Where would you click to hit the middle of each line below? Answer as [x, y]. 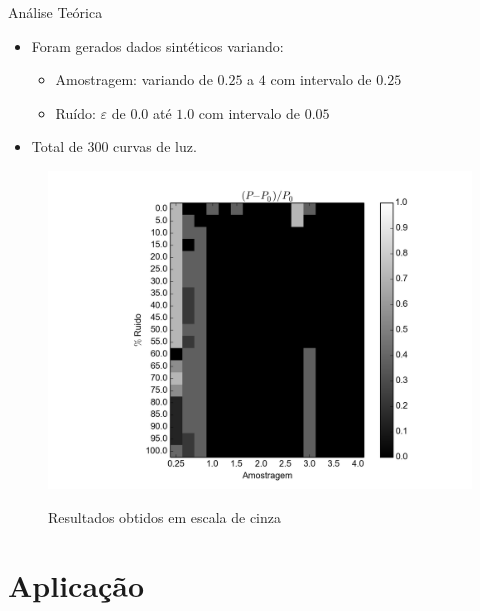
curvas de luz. [155, 146]
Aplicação [76, 585]
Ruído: [75, 112]
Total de [57, 146]
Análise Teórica [55, 12]
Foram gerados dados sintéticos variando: [157, 45]
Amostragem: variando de [134, 79]
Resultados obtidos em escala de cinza [165, 516]
